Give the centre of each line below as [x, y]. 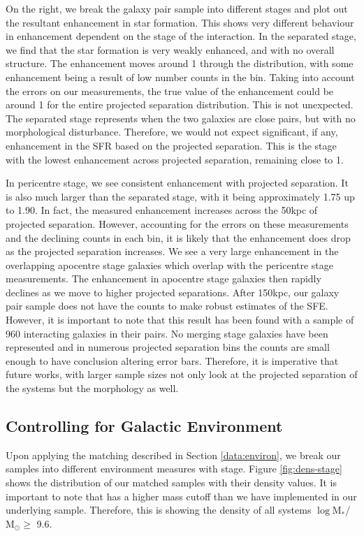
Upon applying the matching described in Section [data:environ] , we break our [173, 455]
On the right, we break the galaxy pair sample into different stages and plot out [177, 8]
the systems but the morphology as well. [92, 388]
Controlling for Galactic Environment [144, 426]
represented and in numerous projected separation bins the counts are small [168, 347]
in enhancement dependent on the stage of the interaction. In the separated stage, [181, 36]
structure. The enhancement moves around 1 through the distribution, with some [180, 63]
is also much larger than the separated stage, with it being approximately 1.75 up [180, 196]
